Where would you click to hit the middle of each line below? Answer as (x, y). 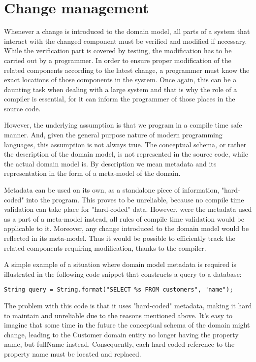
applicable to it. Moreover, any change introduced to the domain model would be (127, 228)
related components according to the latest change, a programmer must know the (127, 70)
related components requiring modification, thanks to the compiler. (105, 247)
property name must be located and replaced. (73, 354)
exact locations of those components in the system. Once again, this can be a (120, 80)
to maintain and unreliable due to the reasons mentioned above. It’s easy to (118, 315)
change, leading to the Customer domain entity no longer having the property (121, 334)
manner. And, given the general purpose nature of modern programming (113, 135)
